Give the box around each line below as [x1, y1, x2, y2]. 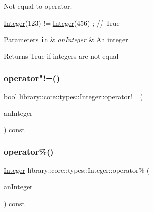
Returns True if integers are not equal [4, 50, 119, 61]
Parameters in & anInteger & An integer [4, 34, 128, 44]
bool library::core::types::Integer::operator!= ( [4, 91, 143, 101]
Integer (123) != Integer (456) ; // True [4, 17, 120, 28]
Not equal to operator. [4, 1, 72, 11]
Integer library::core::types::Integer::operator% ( [4, 165, 150, 175]
